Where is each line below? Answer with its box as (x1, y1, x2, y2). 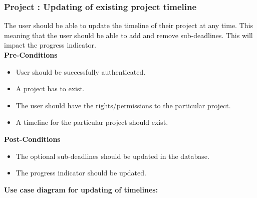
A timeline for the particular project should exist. (16, 117, 168, 127)
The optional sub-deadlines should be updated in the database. (16, 150, 209, 161)
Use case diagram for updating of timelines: (4, 184, 158, 194)
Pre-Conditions (4, 50, 58, 60)
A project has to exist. (16, 83, 85, 94)
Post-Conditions (4, 133, 61, 144)
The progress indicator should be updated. (16, 167, 146, 178)
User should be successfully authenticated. (16, 66, 146, 77)
